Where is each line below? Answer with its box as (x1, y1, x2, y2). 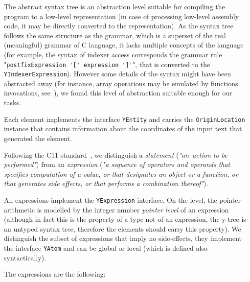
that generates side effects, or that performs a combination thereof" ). (4, 178, 208, 188)
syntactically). (4, 252, 46, 262)
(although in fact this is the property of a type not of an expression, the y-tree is (4, 214, 246, 224)
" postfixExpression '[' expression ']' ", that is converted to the (4, 59, 210, 69)
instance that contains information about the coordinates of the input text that (4, 123, 242, 134)
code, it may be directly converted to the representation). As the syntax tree (4, 21, 233, 31)
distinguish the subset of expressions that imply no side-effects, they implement (4, 233, 242, 243)
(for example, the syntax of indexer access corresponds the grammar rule (4, 49, 222, 59)
